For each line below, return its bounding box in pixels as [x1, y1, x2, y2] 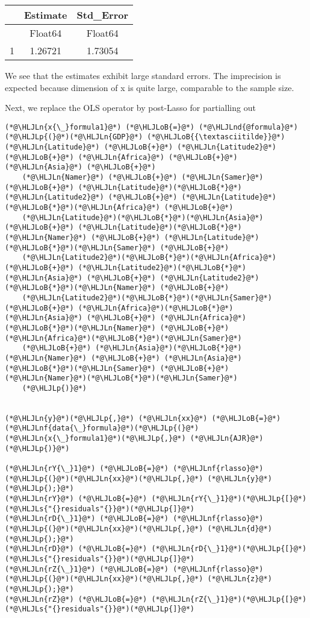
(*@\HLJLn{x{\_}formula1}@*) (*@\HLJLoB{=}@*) [5, 122, 194, 131]
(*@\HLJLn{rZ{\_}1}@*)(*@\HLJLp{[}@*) [151, 594, 307, 604]
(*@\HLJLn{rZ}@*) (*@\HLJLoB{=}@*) [5, 594, 147, 604]
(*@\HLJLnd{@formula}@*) [199, 122, 298, 131]
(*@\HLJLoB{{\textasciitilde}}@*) [147, 133, 285, 142]
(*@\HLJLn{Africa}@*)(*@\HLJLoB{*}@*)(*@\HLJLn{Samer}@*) [5, 333, 242, 342]
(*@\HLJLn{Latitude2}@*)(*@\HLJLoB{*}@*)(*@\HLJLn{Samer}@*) [22, 293, 272, 302]
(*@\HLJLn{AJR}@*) [190, 434, 264, 443]
